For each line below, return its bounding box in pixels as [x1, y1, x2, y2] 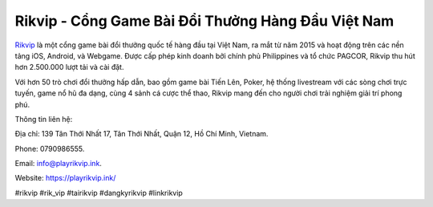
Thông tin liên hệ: [14, 114, 73, 124]
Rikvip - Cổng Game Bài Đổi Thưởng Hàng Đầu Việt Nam [14, 12, 395, 30]
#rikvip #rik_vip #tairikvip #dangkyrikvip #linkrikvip [14, 188, 184, 197]
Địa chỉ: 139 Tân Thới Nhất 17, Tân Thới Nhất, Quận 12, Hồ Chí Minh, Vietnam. [14, 129, 269, 139]
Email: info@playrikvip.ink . [14, 159, 102, 168]
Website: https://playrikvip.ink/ [14, 173, 116, 183]
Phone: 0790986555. [14, 144, 85, 153]
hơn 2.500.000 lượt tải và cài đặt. [14, 63, 124, 72]
